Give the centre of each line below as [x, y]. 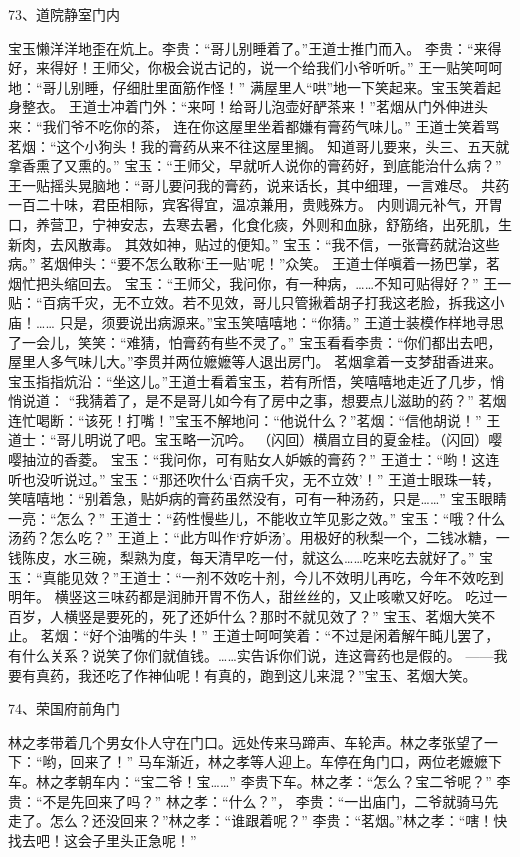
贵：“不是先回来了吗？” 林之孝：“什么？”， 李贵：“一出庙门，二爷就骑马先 [253, 800]
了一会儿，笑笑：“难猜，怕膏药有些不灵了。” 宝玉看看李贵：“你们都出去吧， [255, 341]
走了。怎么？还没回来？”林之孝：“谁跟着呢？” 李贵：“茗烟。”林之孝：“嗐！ [251, 820]
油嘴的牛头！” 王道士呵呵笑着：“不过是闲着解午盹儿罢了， [308, 635]
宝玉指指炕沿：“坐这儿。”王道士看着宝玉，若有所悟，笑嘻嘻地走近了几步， [249, 380]
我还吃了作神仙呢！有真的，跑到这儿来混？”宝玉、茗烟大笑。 [277, 674]
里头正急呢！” [151, 839]
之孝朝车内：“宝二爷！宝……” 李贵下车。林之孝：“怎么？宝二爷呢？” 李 [280, 780]
